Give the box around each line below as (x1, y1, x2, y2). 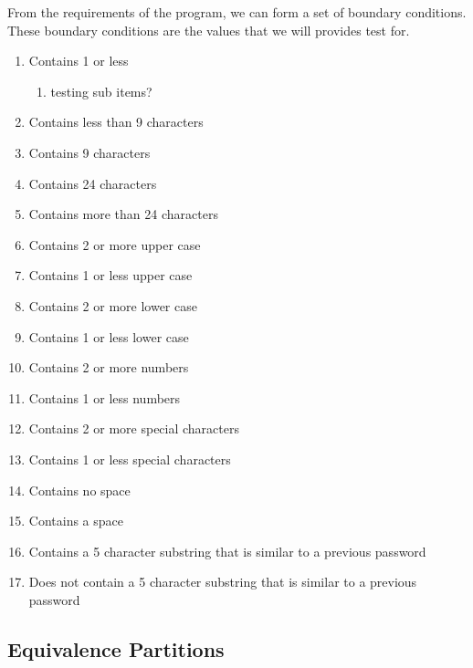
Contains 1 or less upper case (28, 266, 193, 285)
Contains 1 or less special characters (28, 449, 231, 468)
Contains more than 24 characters (28, 204, 218, 224)
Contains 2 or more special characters (28, 419, 239, 438)
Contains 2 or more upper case (28, 235, 201, 254)
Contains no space (28, 480, 131, 499)
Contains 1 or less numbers (28, 388, 181, 407)
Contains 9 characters (28, 142, 151, 162)
